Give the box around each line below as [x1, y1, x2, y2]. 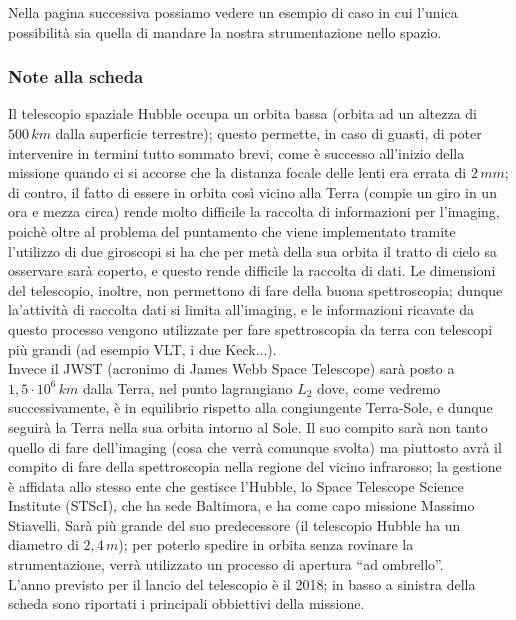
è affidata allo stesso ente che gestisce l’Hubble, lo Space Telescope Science [8, 475, 464, 496]
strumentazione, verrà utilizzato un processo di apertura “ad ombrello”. [8, 554, 444, 575]
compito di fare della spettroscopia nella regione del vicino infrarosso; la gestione [8, 456, 502, 477]
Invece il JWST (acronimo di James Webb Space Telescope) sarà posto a [8, 358, 455, 379]
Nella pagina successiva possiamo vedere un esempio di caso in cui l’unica [8, 2, 458, 22]
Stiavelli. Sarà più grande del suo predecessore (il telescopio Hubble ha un [8, 514, 461, 535]
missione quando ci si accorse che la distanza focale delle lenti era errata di [8, 162, 467, 183]
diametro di [8, 534, 79, 555]
